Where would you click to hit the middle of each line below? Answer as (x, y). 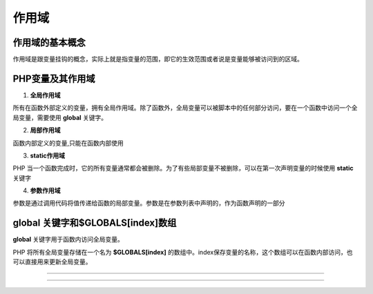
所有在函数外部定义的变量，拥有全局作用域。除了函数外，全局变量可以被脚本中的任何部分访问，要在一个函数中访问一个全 (185, 108)
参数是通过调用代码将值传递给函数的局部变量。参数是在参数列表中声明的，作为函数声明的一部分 (149, 203)
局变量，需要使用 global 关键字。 (60, 117)
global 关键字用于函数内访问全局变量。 (68, 239)
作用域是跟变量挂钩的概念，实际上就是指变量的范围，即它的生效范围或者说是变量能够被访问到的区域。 (158, 59)
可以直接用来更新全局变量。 (52, 262)
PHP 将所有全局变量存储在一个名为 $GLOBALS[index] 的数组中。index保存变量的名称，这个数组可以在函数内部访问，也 (183, 252)
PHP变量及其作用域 (54, 78)
